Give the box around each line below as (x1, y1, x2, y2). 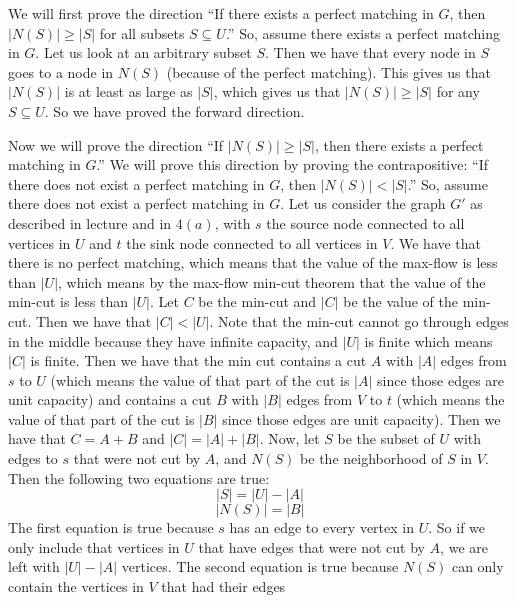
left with (8, 556, 60, 577)
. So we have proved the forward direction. (44, 100, 305, 121)
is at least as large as (64, 81, 193, 102)
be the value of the (343, 291, 459, 312)
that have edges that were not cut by (198, 536, 425, 557)
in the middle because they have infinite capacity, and (8, 330, 338, 351)
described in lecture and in (8, 212, 172, 233)
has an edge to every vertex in (229, 517, 415, 538)
